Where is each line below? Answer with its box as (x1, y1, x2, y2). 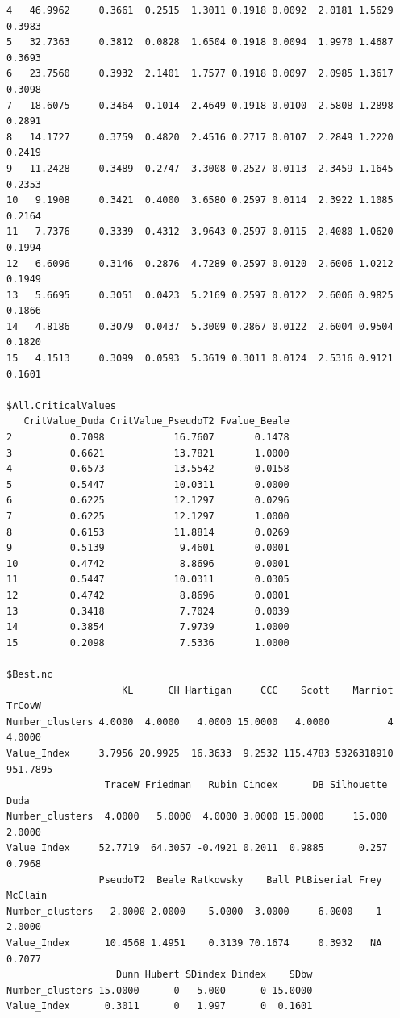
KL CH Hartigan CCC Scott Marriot (122, 684, 394, 696)
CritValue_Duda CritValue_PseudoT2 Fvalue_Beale (23, 415, 290, 428)
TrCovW (6, 700, 41, 712)
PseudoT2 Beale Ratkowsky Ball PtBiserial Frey (98, 874, 382, 886)
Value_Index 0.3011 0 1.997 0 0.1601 (6, 1000, 313, 1012)
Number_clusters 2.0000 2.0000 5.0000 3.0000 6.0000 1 (6, 905, 382, 917)
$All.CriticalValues (6, 399, 117, 411)
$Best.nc (6, 668, 53, 680)
